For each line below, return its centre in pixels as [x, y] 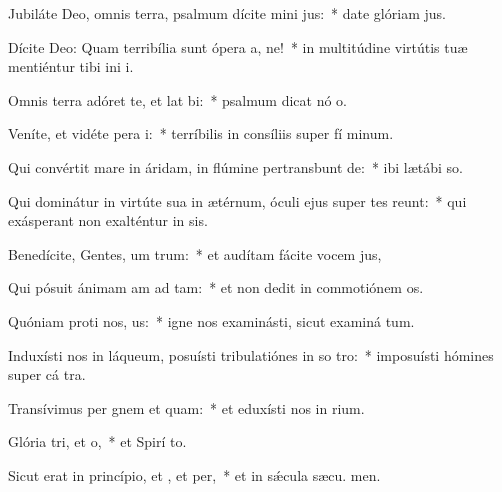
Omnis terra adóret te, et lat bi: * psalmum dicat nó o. [177, 99]
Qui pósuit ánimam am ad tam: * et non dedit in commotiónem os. [216, 287]
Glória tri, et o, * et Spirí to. [97, 441]
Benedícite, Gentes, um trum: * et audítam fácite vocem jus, [195, 253]
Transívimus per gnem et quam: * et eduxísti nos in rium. [186, 407]
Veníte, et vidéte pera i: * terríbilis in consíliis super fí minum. [201, 133]
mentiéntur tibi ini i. [71, 66]
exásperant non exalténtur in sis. [108, 220]
